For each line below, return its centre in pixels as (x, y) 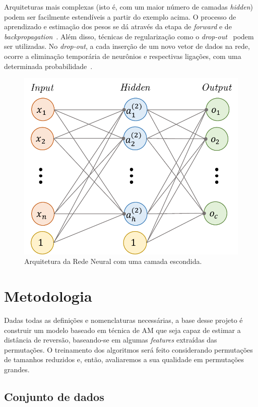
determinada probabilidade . (48, 66)
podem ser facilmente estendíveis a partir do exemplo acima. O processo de (120, 16)
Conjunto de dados (54, 396)
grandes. (17, 369)
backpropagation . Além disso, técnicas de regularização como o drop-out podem (129, 36)
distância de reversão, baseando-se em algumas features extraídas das (111, 340)
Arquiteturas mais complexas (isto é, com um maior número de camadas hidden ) (129, 7)
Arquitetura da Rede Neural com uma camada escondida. (113, 261)
